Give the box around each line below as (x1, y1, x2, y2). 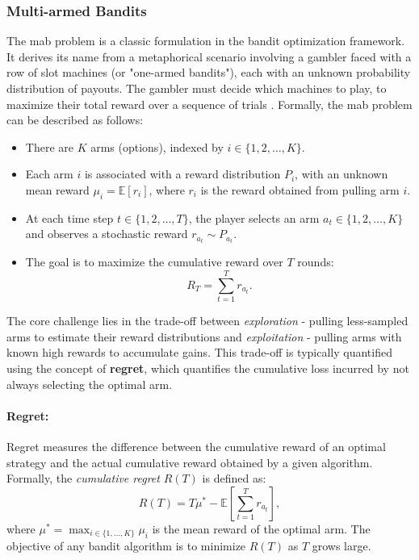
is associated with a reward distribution (84, 165, 281, 182)
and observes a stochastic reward (25, 225, 188, 242)
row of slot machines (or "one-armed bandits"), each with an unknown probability (6, 64, 411, 81)
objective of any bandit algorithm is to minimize (6, 537, 246, 554)
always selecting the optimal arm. (6, 375, 173, 392)
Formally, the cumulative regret (6, 470, 160, 487)
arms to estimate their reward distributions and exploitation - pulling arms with (6, 328, 402, 345)
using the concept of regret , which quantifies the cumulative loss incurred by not (6, 359, 409, 376)
